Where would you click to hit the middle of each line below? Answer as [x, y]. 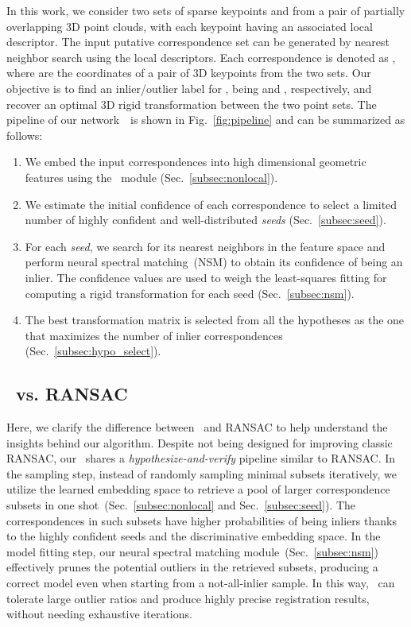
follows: [25, 135]
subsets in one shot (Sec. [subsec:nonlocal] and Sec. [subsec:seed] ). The [181, 505]
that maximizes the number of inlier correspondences [154, 335]
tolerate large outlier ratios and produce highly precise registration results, [188, 598]
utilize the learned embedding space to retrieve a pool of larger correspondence [198, 489]
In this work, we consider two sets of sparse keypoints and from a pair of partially [206, 10]
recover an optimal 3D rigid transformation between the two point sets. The [192, 104]
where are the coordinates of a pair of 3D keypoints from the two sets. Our [189, 73]
